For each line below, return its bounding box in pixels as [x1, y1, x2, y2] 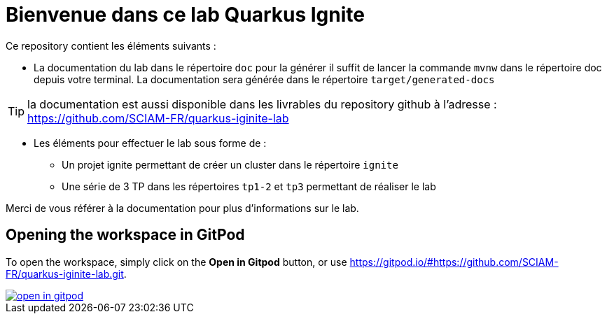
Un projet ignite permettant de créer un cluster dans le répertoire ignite [62, 158, 398, 171]
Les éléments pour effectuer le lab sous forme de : [34, 136, 267, 149]
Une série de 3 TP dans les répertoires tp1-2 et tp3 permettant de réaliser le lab [62, 180, 436, 192]
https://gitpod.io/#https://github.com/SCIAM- [349, 255, 559, 268]
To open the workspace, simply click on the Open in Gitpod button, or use [6, 255, 347, 268]
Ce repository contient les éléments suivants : [6, 39, 216, 52]
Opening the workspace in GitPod [6, 226, 245, 244]
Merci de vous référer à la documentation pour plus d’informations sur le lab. [6, 201, 359, 214]
